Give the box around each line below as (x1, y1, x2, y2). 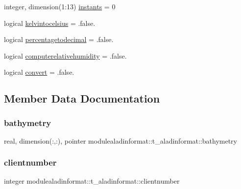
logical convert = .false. (4, 67, 74, 77)
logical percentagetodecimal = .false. (4, 34, 114, 44)
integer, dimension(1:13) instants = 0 (4, 1, 116, 11)
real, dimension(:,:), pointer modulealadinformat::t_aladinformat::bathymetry (4, 135, 237, 146)
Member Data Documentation (4, 91, 160, 106)
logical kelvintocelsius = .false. (4, 18, 96, 28)
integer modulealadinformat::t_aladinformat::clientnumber (4, 175, 180, 186)
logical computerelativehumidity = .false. (4, 50, 127, 61)
